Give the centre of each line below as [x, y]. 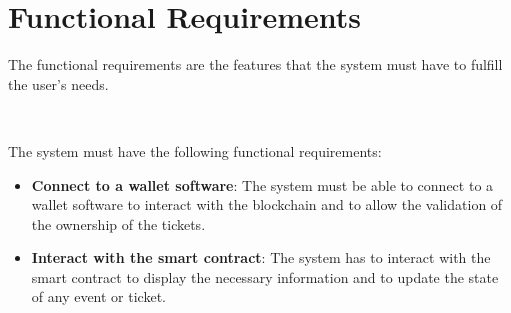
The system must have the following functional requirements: [195, 150]
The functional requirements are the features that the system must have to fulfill [255, 64]
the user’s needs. [58, 83]
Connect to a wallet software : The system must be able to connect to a [262, 184]
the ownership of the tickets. [118, 223]
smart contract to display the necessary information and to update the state [265, 276]
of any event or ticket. [98, 296]
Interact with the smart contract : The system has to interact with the [261, 257]
